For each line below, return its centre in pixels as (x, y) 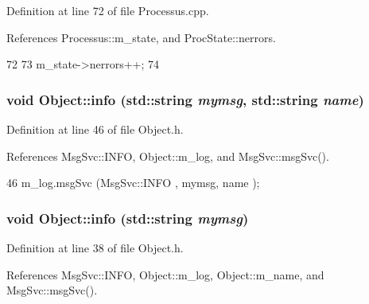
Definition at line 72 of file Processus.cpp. (108, 10)
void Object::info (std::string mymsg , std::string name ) (185, 99)
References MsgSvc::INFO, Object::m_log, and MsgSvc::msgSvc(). (168, 156)
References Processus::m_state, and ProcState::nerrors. (141, 37)
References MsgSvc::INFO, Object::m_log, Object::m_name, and (165, 274)
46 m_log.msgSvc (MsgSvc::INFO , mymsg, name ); (133, 183)
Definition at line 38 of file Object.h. (95, 247)
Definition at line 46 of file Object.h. (95, 129)
